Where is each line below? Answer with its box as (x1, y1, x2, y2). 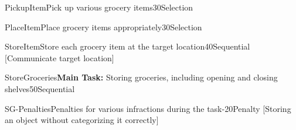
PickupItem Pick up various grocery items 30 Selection (5, 1, 193, 13)
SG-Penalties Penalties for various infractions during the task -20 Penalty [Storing (5, 102, 291, 114)
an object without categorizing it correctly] (5, 114, 159, 126)
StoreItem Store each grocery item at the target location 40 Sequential (5, 40, 250, 52)
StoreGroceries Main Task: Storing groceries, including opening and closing (5, 71, 278, 83)
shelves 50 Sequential (5, 82, 75, 94)
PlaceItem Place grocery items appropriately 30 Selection (5, 20, 202, 33)
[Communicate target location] (5, 51, 114, 64)
